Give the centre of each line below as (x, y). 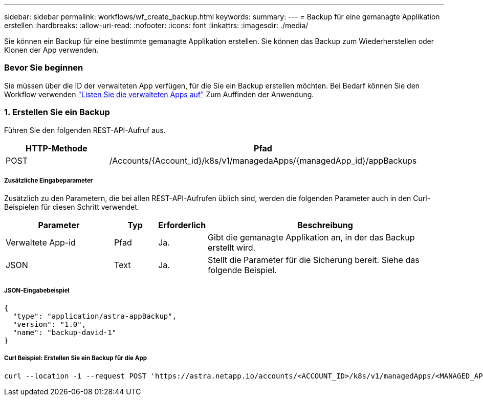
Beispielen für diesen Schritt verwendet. (72, 207)
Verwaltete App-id (41, 243)
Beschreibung (325, 225)
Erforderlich (182, 225)
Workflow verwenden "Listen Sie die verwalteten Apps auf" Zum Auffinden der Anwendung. (159, 94)
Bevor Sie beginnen (44, 68)
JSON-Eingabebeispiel (37, 290)
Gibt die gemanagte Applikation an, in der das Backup (311, 238)
